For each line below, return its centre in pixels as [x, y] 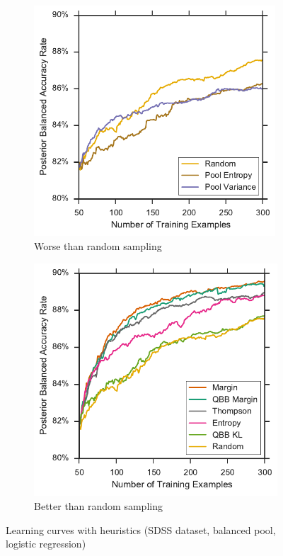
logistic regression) [46, 544]
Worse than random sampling [98, 246]
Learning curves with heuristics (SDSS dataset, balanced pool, [141, 529]
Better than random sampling [98, 506]
